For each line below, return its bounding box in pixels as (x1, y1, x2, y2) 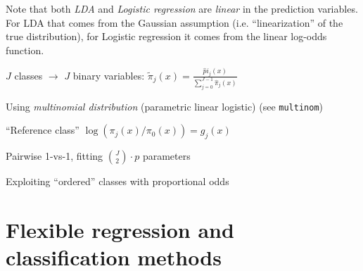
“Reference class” (6, 122, 79, 137)
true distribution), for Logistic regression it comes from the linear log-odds (6, 29, 327, 44)
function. (6, 42, 44, 57)
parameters (142, 149, 191, 163)
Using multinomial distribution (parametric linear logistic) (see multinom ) (6, 99, 323, 113)
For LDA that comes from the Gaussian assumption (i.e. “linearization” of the (6, 15, 343, 30)
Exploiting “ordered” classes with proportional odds (6, 174, 229, 189)
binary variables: (72, 68, 145, 82)
